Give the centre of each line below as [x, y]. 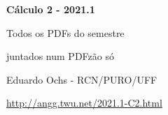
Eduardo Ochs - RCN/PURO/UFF [82, 79]
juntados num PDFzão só [60, 56]
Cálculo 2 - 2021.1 [51, 9]
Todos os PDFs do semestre [65, 32]
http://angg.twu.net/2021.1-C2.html [84, 103]
